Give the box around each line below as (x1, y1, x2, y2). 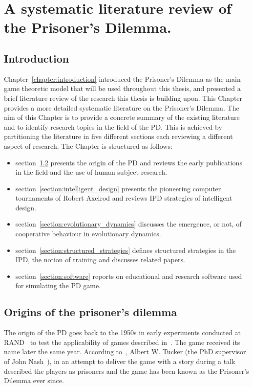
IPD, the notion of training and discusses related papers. (15, 254, 185, 265)
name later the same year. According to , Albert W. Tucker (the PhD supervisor (4, 346, 246, 357)
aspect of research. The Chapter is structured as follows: (4, 140, 172, 151)
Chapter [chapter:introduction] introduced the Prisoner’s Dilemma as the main (4, 73, 241, 84)
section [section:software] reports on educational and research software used (15, 271, 242, 281)
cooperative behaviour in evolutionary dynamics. (15, 228, 161, 239)
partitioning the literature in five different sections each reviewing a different (4, 131, 233, 141)
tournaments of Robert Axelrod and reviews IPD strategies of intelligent (15, 193, 232, 203)
